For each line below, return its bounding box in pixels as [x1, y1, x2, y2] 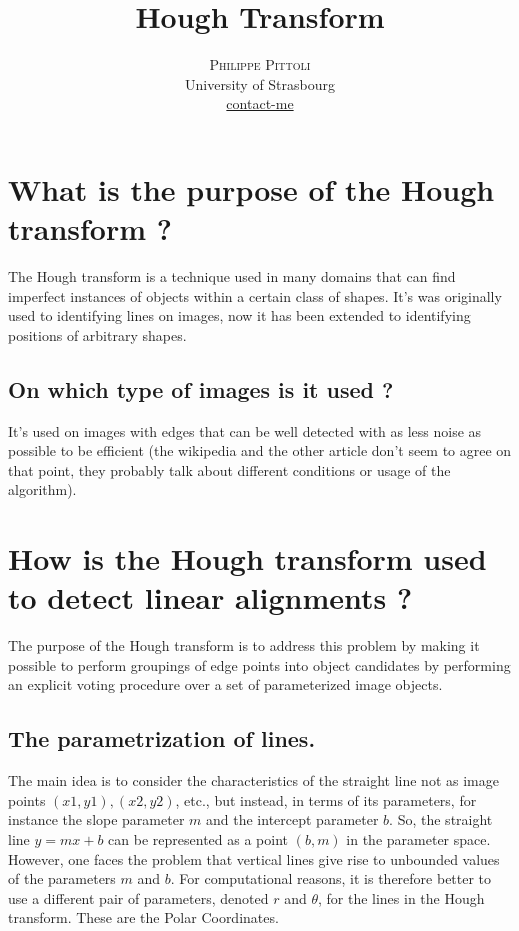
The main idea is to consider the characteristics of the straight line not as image [8, 770, 499, 791]
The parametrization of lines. [8, 723, 316, 754]
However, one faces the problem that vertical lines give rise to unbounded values [8, 848, 500, 869]
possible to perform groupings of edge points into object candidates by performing [8, 654, 511, 675]
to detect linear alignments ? [8, 577, 413, 618]
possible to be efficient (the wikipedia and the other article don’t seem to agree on [8, 440, 512, 461]
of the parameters [8, 868, 116, 889]
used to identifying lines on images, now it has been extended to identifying [8, 305, 471, 326]
